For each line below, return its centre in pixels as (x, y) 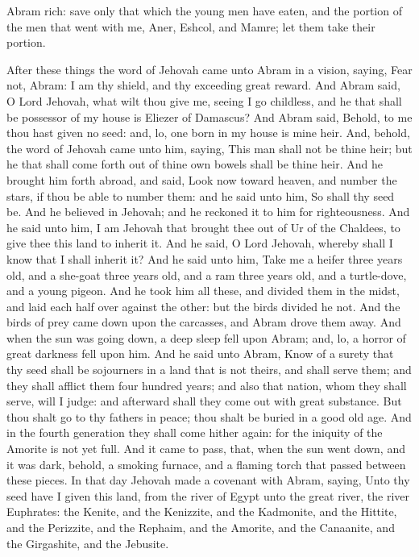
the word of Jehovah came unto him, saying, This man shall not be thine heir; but (209, 148)
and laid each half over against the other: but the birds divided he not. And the (203, 306)
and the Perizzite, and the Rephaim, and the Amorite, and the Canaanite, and (201, 527)
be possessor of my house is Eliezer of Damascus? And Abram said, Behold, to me (209, 116)
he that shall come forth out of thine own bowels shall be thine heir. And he (195, 164)
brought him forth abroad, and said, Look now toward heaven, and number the (202, 179)
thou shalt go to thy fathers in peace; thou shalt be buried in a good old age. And (209, 416)
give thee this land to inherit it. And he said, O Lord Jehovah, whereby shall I (200, 243)
